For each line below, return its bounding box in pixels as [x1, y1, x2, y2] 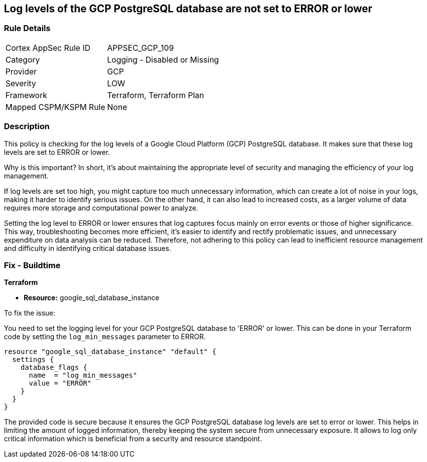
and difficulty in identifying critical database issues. [4, 244, 171, 252]
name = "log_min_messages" [29, 371, 137, 380]
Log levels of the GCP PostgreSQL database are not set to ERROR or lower [4, 2, 373, 15]
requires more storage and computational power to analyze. [4, 203, 198, 212]
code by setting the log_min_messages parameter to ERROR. [4, 332, 206, 341]
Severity [5, 78, 36, 88]
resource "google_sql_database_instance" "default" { [4, 348, 216, 356]
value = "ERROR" [29, 379, 92, 388]
